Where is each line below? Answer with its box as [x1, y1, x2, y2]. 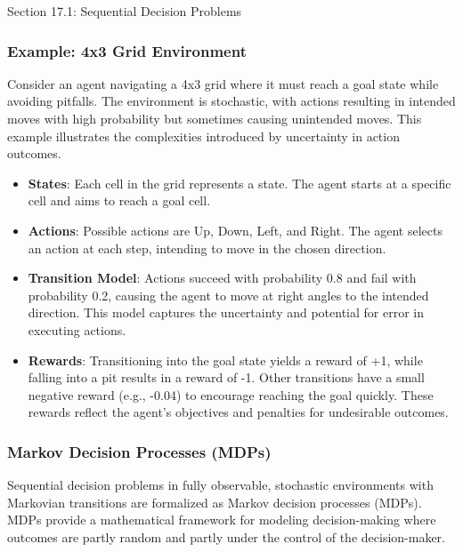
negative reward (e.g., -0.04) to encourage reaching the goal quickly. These [28, 385, 434, 404]
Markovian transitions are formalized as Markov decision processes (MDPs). [7, 492, 422, 511]
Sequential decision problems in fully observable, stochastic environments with [7, 476, 434, 494]
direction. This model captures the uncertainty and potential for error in [28, 303, 424, 322]
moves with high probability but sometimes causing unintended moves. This [7, 109, 422, 127]
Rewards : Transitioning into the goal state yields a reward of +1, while [28, 350, 423, 369]
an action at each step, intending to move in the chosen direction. [28, 238, 386, 257]
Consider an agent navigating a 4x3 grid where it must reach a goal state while [7, 74, 439, 92]
